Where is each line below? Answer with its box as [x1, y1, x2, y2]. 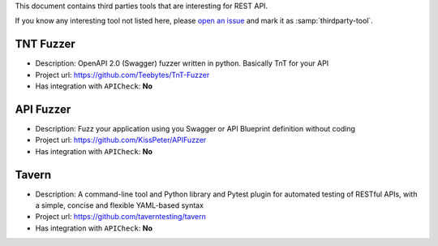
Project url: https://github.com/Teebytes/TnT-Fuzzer [35, 70, 210, 80]
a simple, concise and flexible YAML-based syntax [35, 201, 204, 210]
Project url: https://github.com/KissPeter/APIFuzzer [35, 135, 207, 145]
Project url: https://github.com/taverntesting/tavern [35, 212, 207, 222]
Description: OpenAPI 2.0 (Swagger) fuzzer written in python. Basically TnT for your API [35, 58, 329, 68]
